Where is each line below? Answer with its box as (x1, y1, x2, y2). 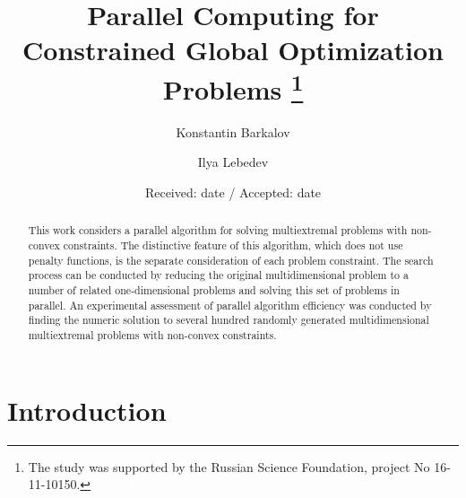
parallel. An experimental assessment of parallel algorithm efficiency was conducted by (28, 297, 432, 312)
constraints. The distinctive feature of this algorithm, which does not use (63, 238, 403, 253)
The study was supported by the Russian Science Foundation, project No (28, 457, 430, 476)
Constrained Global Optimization (22, 31, 444, 68)
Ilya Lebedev (197, 153, 269, 171)
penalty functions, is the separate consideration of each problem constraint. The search (28, 252, 434, 267)
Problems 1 (162, 66, 304, 107)
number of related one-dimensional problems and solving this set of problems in (28, 283, 400, 298)
